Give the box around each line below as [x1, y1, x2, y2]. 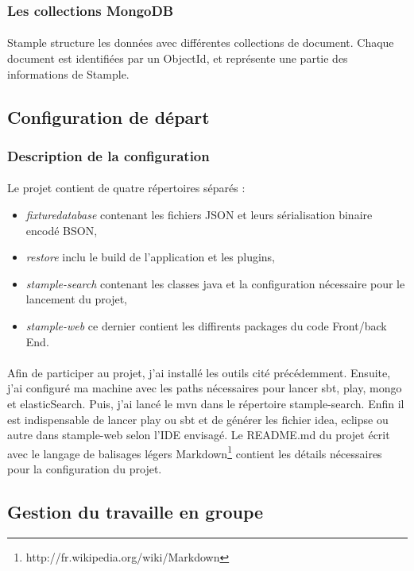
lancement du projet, [25, 291, 128, 307]
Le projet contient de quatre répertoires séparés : [7, 179, 246, 196]
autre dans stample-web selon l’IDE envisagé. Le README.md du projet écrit [7, 426, 390, 443]
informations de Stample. [7, 65, 130, 82]
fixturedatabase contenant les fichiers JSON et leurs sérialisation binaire [25, 206, 373, 223]
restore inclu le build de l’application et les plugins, [25, 249, 276, 265]
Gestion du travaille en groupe [7, 499, 264, 523]
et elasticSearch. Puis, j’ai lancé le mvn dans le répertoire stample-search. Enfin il [7, 395, 404, 411]
